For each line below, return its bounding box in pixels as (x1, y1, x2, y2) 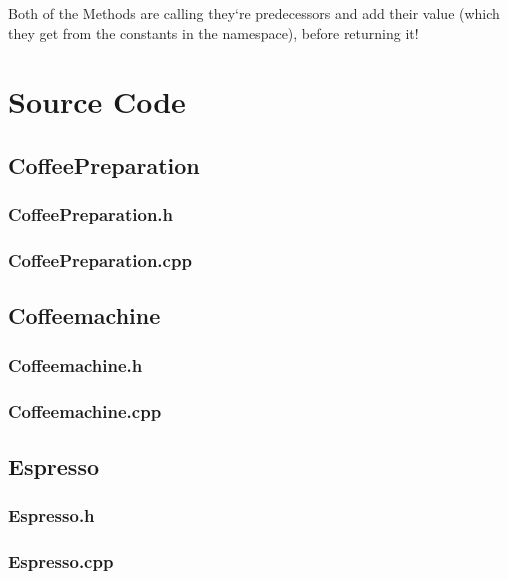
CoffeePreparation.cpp (8, 248, 192, 273)
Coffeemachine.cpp (8, 398, 162, 423)
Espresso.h (8, 503, 95, 528)
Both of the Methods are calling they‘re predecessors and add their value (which (8, 3, 500, 23)
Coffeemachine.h (8, 352, 143, 377)
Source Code (8, 81, 186, 122)
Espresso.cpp (8, 549, 114, 574)
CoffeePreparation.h (8, 202, 174, 227)
